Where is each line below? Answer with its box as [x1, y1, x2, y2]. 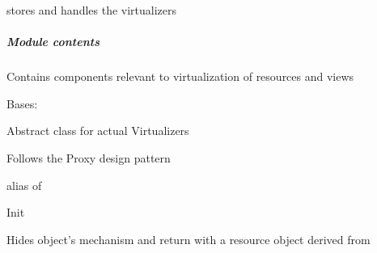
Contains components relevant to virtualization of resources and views [6, 68, 354, 85]
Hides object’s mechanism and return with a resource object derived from [6, 230, 371, 247]
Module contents [6, 33, 100, 50]
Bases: [6, 95, 38, 112]
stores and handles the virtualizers [6, 2, 177, 18]
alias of [6, 176, 42, 193]
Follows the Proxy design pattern [6, 149, 171, 166]
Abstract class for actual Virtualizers [6, 122, 189, 139]
